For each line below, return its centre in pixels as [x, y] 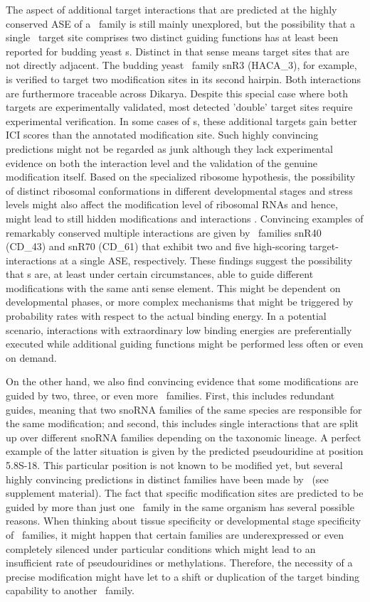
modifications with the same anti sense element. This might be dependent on [173, 287]
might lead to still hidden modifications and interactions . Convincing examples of [185, 218]
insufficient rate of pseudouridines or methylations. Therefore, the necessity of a [179, 563]
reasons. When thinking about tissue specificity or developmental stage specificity [184, 521]
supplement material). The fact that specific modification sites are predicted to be [185, 493]
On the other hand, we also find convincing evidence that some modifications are [182, 381]
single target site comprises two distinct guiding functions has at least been [172, 37]
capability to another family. [70, 590]
